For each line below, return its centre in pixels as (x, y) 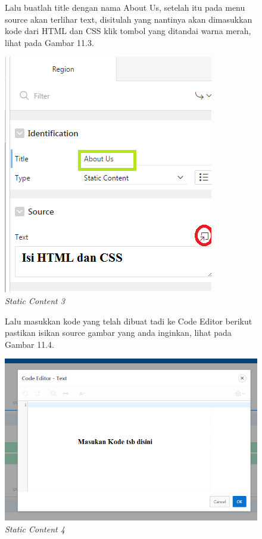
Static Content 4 (35, 529)
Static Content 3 (35, 300)
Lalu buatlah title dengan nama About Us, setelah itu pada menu (125, 7)
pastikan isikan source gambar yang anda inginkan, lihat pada (118, 333)
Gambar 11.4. (29, 344)
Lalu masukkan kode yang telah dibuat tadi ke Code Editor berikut (129, 321)
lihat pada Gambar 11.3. (49, 42)
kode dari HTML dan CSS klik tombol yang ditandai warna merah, (128, 31)
